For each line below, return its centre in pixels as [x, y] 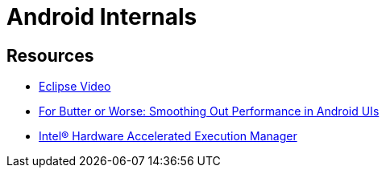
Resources [50, 55]
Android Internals [102, 17]
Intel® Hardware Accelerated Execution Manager [168, 136]
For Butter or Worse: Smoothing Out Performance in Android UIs [209, 111]
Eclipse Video [75, 87]
